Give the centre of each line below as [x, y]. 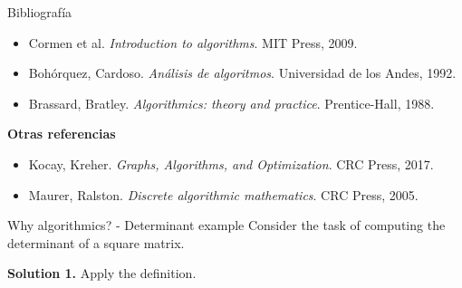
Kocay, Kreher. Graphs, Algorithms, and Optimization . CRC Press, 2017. [231, 163]
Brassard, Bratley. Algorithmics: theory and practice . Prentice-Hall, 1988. [231, 103]
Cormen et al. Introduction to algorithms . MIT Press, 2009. [193, 42]
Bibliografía [40, 12]
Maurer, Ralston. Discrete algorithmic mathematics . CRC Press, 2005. [223, 194]
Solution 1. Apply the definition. [102, 273]
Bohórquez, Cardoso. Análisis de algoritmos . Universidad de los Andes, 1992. [242, 73]
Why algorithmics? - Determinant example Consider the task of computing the [226, 225]
